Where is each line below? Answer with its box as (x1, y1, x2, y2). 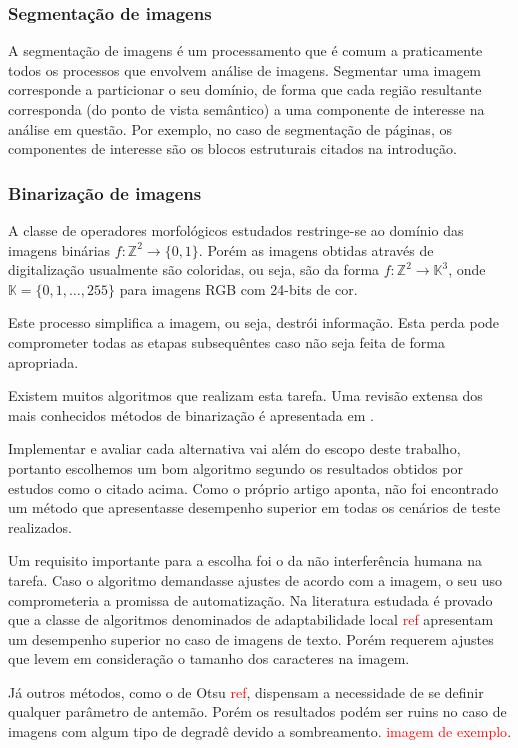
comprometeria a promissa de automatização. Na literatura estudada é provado (8, 589, 493, 610)
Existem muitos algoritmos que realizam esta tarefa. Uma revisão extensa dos (8, 385, 483, 406)
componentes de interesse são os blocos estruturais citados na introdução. (8, 138, 457, 159)
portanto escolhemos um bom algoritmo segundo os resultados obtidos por (8, 457, 463, 478)
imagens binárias (8, 239, 111, 260)
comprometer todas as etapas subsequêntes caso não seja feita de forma (8, 331, 445, 352)
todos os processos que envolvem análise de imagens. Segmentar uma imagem (8, 59, 482, 80)
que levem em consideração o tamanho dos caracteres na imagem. (8, 648, 410, 669)
